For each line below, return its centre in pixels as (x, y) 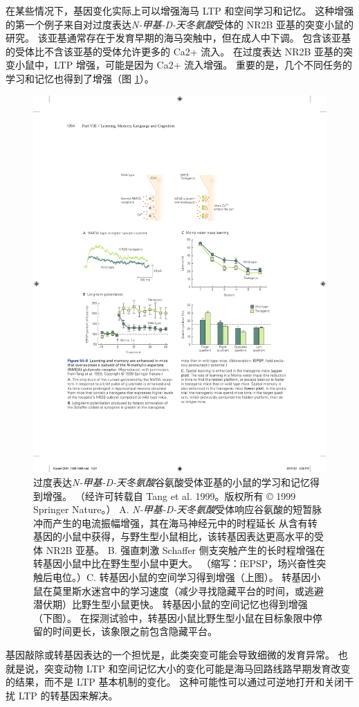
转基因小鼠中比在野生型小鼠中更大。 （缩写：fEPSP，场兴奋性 (175, 563)
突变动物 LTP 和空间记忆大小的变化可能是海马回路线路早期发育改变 (197, 668)
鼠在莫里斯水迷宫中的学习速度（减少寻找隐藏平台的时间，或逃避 (178, 590)
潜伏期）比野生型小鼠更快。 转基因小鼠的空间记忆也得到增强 (171, 604)
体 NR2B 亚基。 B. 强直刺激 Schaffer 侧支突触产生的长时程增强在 (179, 549)
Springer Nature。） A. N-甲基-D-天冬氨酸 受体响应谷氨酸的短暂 (173, 509)
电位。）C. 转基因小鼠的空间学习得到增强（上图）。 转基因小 (186, 577)
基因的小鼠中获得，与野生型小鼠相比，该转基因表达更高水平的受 (178, 536)
